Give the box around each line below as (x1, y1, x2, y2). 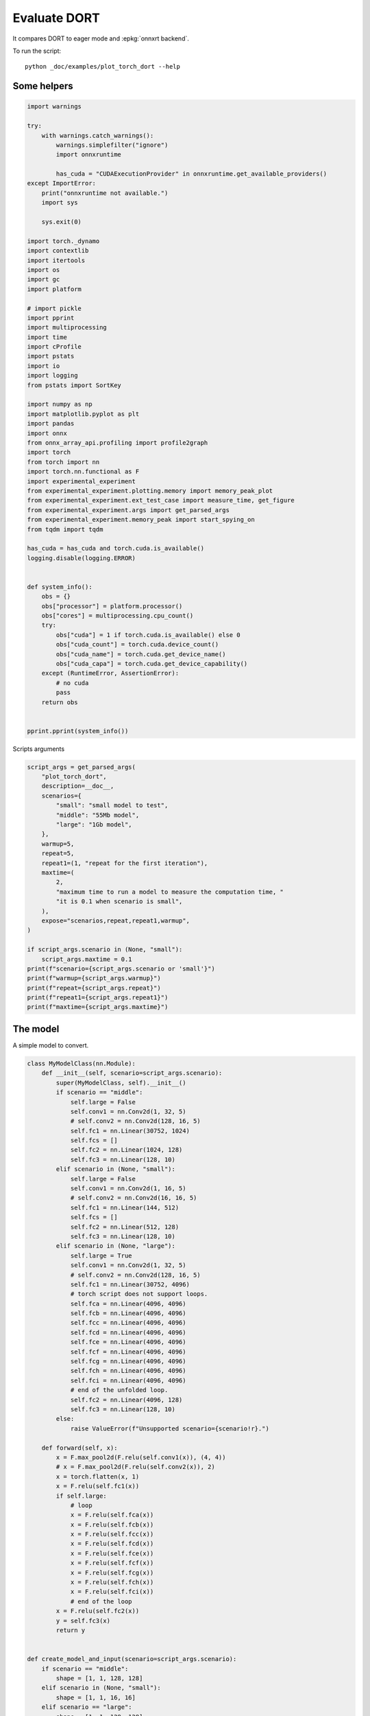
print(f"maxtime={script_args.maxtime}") (27, 1003, 169, 1011)
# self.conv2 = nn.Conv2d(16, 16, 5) (70, 1194, 197, 1202)
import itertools (27, 256, 86, 264)
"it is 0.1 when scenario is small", (56, 898, 183, 905)
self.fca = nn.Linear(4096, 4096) (70, 1299, 186, 1308)
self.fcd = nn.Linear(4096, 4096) (70, 1328, 186, 1336)
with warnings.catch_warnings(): (41, 131, 154, 139)
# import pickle (27, 304, 82, 312)
